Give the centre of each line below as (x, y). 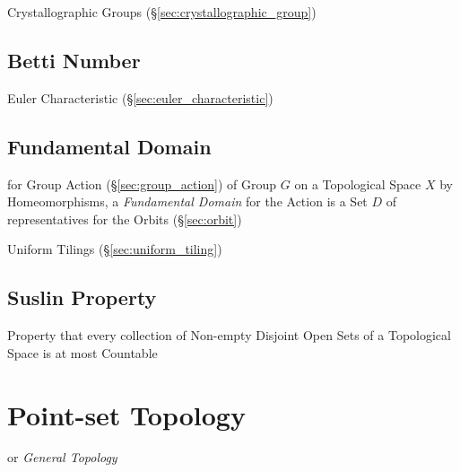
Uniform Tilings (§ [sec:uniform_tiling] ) (115, 249)
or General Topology (62, 457)
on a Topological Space (358, 184)
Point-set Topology (126, 414)
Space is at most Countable (82, 352)
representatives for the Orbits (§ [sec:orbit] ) (125, 219)
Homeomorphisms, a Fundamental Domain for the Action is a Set (187, 201)
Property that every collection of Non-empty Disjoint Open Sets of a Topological (229, 335)
